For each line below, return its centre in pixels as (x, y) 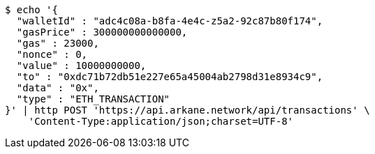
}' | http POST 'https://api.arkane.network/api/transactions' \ (187, 110)
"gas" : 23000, (58, 43)
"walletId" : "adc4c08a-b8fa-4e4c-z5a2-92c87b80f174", (170, 21)
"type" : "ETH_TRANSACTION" (93, 99)
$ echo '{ (31, 10)
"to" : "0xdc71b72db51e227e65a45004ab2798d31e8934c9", (170, 77)
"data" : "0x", (58, 88)
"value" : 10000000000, (81, 66)
